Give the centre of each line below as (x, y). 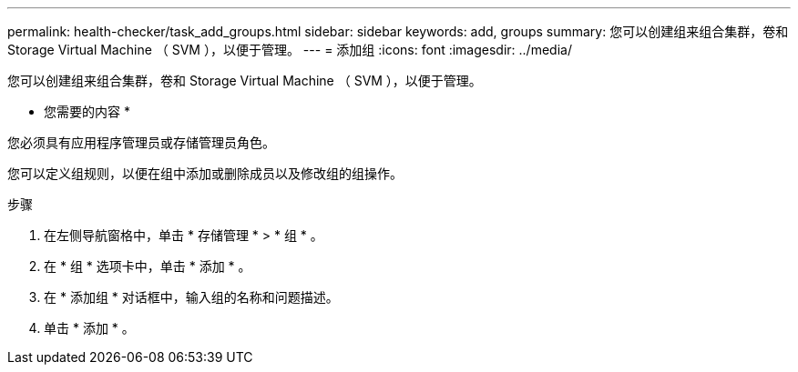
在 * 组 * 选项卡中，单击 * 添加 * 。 (148, 266)
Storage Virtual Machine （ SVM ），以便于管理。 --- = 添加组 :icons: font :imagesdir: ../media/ (290, 50)
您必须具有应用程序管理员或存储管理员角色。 (141, 142)
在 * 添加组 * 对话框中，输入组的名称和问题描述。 (191, 297)
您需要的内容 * (87, 111)
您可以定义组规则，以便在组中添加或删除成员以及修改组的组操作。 (205, 173)
